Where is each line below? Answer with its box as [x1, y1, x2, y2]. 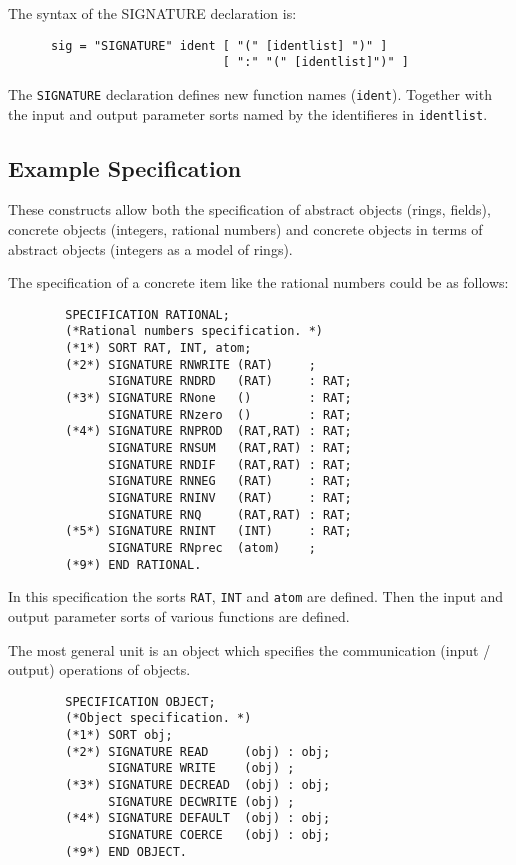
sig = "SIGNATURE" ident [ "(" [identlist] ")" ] [50, 38, 388, 53]
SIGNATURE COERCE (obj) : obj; [108, 827, 331, 842]
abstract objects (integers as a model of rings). [8, 238, 293, 259]
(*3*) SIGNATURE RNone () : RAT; [65, 391, 352, 406]
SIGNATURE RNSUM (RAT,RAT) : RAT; [108, 441, 352, 456]
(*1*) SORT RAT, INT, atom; [65, 341, 252, 356]
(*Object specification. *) [65, 711, 252, 726]
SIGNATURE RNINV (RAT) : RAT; [108, 491, 352, 506]
